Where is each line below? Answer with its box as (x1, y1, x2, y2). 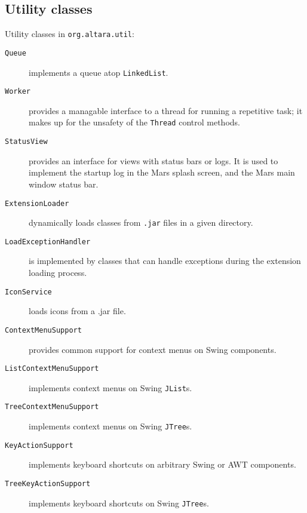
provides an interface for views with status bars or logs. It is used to (29, 154, 278, 167)
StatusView (5, 137, 48, 146)
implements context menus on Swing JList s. (29, 381, 192, 394)
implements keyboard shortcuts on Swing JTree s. (29, 496, 209, 509)
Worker (5, 87, 30, 96)
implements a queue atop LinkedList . (29, 66, 168, 78)
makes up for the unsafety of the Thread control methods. (29, 116, 240, 128)
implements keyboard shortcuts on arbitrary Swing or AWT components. (29, 458, 296, 471)
